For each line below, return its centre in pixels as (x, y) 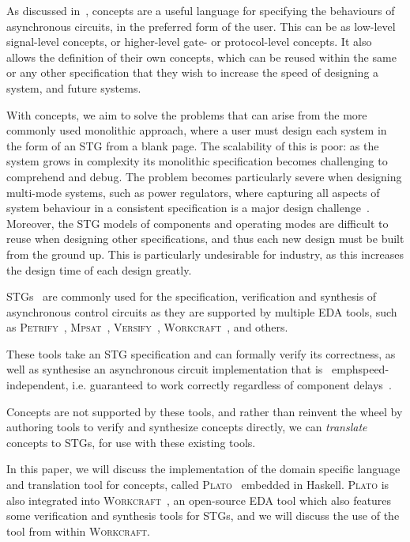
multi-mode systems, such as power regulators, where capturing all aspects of (193, 192)
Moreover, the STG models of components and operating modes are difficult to (197, 223)
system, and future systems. (74, 87)
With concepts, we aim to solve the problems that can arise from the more (187, 114)
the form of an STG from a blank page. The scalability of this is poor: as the (193, 145)
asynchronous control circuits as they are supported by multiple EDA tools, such (202, 311)
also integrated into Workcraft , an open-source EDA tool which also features (199, 500)
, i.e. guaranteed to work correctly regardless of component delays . (228, 385)
